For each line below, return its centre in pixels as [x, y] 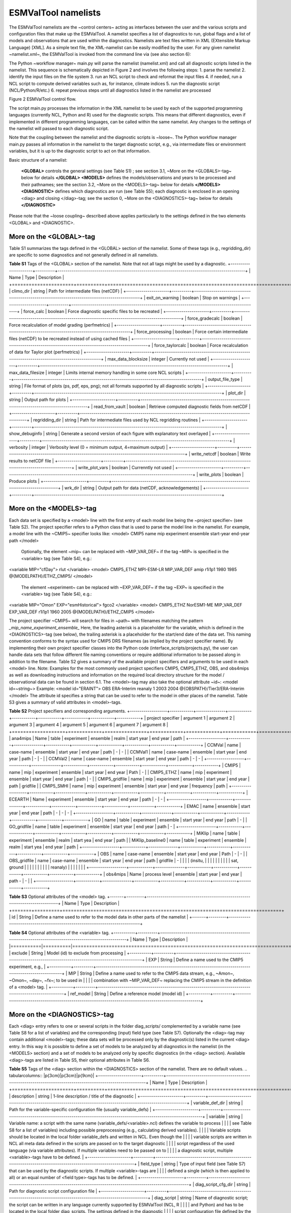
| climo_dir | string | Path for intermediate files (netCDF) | [65, 291]
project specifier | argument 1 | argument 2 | [191, 718]
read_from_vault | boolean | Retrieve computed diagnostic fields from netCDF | [172, 406]
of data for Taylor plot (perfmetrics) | [46, 352]
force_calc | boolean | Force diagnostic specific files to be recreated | [93, 311]
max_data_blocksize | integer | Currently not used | [158, 359]
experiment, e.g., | [27, 967]
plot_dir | [237, 393]
